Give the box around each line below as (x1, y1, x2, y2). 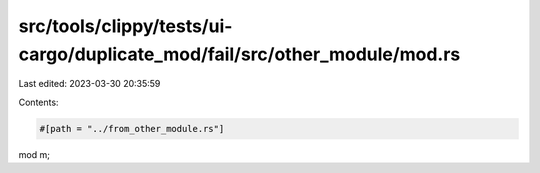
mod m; (18, 148, 50, 160)
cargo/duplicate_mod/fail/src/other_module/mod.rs (18, 43, 461, 65)
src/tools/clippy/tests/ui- (18, 15, 233, 37)
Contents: (18, 96, 59, 108)
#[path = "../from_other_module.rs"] (39, 123, 225, 134)
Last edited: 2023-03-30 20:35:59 (18, 78, 161, 90)
